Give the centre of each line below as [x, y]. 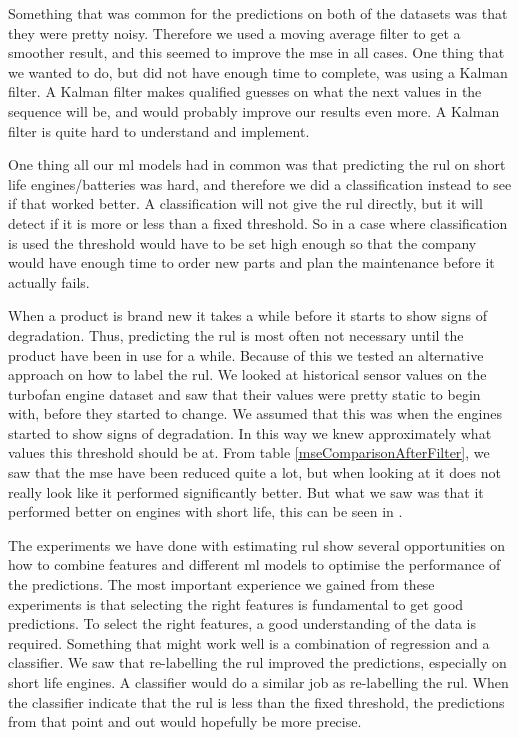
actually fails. [49, 281]
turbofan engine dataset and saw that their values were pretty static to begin [244, 393]
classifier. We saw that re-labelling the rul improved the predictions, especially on [257, 662]
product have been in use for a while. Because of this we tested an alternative [246, 354]
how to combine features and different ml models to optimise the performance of [254, 564]
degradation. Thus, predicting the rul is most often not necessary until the [236, 334]
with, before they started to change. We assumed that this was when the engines [255, 413]
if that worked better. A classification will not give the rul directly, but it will [245, 203]
